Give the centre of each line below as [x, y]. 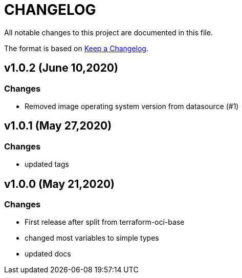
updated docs [48, 254]
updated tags [47, 164]
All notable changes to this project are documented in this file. [108, 32]
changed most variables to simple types [92, 238]
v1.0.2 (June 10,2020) [61, 68]
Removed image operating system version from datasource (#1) [132, 106]
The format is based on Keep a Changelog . [76, 48]
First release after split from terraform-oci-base [105, 222]
